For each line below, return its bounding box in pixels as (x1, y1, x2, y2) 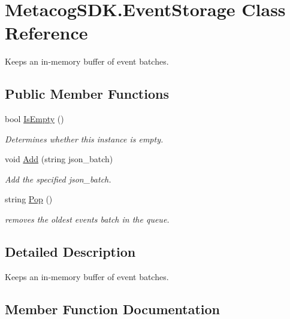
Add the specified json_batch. (5, 172, 111, 185)
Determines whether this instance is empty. (5, 132, 164, 145)
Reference (5, 20, 88, 45)
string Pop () (5, 193, 53, 205)
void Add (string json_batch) (5, 153, 113, 165)
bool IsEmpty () (5, 113, 64, 125)
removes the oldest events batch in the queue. (5, 213, 170, 226)
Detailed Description (5, 242, 136, 261)
